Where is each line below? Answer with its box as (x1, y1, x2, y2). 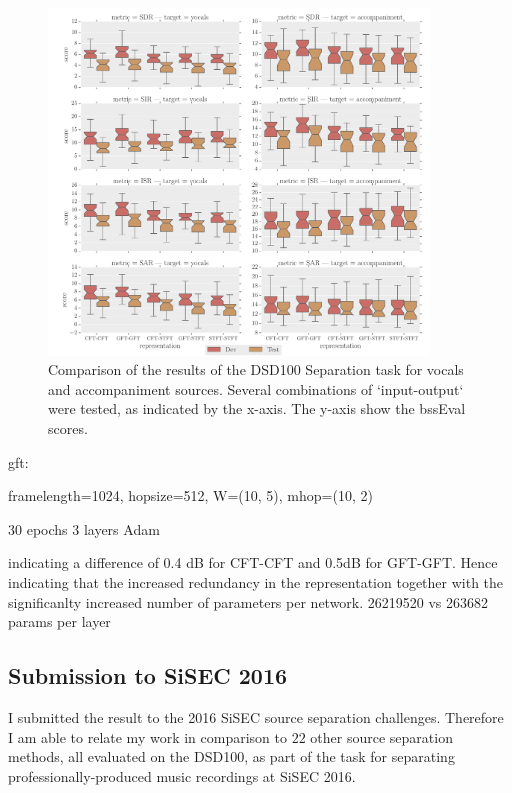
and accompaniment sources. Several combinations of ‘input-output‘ (48, 378, 464, 399)
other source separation (310, 726, 453, 747)
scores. (48, 418, 88, 439)
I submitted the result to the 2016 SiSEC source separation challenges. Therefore (8, 707, 504, 727)
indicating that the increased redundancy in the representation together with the (8, 572, 504, 593)
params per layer (8, 611, 111, 632)
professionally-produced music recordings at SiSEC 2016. (8, 765, 356, 786)
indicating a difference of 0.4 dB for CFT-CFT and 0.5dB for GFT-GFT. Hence (8, 552, 498, 573)
